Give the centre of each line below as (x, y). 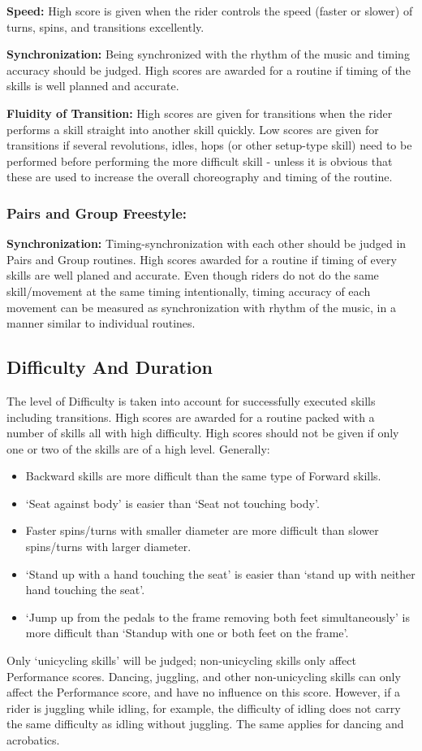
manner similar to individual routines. (101, 323)
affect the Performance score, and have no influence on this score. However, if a (204, 692)
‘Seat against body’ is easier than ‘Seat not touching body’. (172, 503)
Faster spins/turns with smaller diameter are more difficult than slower (202, 530)
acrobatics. (33, 740)
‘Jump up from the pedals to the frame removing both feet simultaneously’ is (217, 616)
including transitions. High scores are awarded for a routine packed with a (191, 417)
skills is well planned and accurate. (93, 86)
